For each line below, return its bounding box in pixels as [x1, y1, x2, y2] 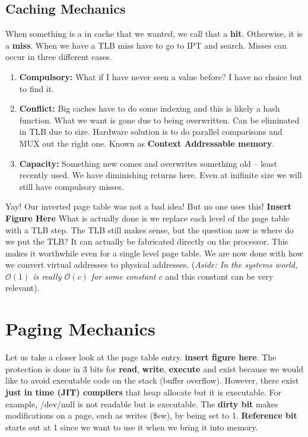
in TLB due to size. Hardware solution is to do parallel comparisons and [19, 125, 282, 138]
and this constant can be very [165, 270, 274, 282]
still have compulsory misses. [19, 180, 124, 192]
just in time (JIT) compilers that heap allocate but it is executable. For [5, 385, 281, 398]
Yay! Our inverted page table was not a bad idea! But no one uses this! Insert [5, 200, 292, 213]
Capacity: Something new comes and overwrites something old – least [19, 157, 278, 169]
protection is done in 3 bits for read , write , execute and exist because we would [5, 362, 304, 375]
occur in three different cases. [5, 50, 112, 63]
